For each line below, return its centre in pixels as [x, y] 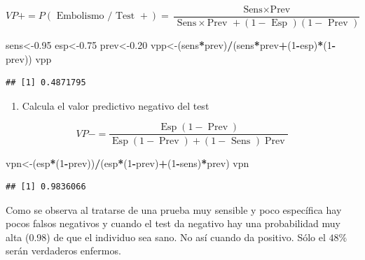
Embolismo [80, 16]
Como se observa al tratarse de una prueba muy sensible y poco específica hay [174, 209]
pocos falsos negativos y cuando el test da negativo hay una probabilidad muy [173, 223]
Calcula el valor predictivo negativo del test [116, 105]
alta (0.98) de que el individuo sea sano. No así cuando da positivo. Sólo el [166, 237]
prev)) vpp [29, 58]
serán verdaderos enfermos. [63, 251]
